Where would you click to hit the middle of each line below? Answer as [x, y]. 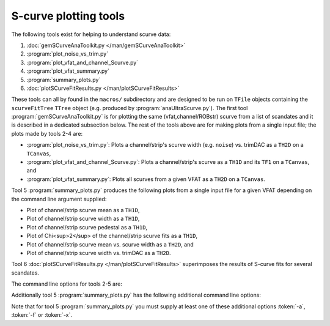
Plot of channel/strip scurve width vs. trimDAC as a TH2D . [99, 253]
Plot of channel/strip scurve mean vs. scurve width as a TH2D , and [110, 244]
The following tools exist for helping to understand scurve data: [91, 34]
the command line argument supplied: [59, 199]
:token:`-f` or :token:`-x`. [42, 315]
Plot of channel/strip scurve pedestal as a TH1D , [87, 227]
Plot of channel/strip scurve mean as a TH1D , [83, 210]
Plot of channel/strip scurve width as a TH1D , [83, 219]
